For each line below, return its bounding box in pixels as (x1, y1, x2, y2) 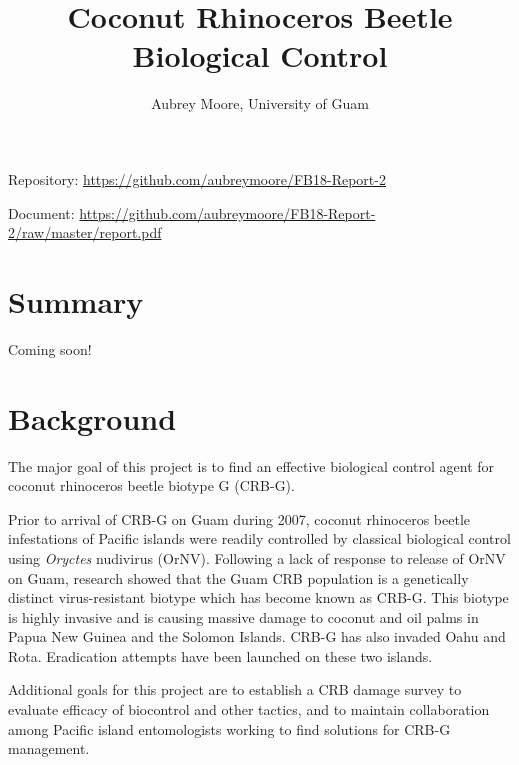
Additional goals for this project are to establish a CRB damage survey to (8, 679, 462, 700)
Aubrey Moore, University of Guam (151, 93, 369, 114)
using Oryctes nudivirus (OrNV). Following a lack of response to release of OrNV (8, 547, 506, 568)
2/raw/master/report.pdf (8, 222, 162, 243)
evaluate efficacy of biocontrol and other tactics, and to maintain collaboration (8, 699, 490, 720)
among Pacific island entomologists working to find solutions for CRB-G (8, 718, 451, 739)
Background (8, 397, 177, 438)
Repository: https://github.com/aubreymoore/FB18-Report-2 (8, 168, 386, 189)
